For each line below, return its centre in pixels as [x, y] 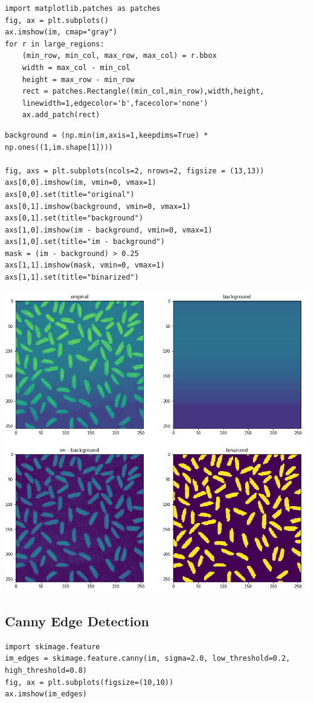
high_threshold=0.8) [46, 671]
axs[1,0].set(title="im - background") [85, 242]
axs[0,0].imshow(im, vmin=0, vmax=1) [81, 183]
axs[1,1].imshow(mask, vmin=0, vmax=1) [85, 265]
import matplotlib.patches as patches [83, 8]
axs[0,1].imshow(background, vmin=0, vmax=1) [98, 206]
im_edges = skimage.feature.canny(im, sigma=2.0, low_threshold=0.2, [148, 659]
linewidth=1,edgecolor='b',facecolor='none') [115, 103]
